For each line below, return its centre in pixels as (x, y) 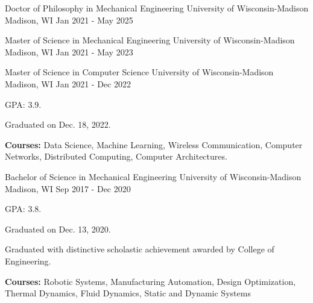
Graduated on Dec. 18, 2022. (58, 124)
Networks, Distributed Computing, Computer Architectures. (116, 156)
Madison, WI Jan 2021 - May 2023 (69, 52)
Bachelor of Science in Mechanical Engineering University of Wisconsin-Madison (153, 176)
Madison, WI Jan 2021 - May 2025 (69, 20)
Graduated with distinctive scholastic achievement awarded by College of (140, 249)
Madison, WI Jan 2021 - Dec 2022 (68, 83)
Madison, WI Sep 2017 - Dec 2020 (68, 188)
